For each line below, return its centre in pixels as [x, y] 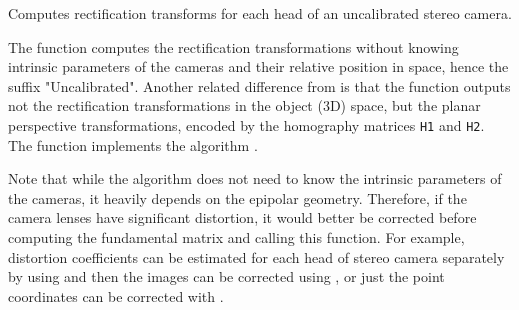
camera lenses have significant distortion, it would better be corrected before [242, 217]
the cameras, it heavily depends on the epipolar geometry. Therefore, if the [237, 197]
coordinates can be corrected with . [116, 295]
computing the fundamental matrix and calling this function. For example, [236, 237]
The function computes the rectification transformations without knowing [233, 46]
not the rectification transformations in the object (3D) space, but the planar [244, 105]
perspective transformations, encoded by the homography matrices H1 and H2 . [246, 124]
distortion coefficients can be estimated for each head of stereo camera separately [256, 256]
